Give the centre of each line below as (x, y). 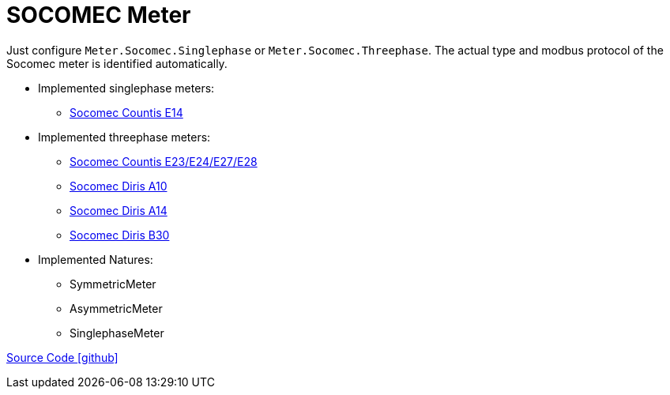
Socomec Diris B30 (120, 235)
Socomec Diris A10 (119, 186)
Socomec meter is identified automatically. (117, 63)
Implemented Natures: (96, 259)
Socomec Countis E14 (126, 112)
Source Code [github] (62, 357)
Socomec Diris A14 (119, 210)
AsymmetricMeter (116, 308)
